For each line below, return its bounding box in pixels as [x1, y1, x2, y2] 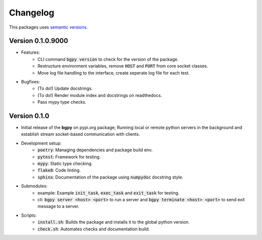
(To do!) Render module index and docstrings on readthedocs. [37, 92, 162, 98]
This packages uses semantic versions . [9, 24, 88, 30]
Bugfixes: [21, 79, 40, 85]
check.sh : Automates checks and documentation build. [37, 226, 150, 232]
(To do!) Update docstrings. [37, 85, 93, 92]
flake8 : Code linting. [37, 167, 81, 173]
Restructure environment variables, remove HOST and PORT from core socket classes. [37, 63, 208, 69]
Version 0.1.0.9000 [9, 37, 68, 45]
